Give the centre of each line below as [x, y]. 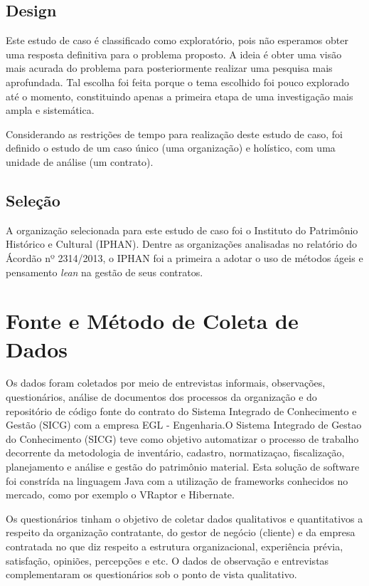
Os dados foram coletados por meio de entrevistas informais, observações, [166, 383]
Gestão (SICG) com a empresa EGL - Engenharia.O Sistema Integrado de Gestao [184, 425]
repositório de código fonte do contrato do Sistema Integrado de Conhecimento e [181, 410]
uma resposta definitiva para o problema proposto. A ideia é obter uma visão [174, 54]
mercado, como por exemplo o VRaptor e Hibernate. [120, 495]
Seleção [33, 200]
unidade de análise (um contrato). [80, 161]
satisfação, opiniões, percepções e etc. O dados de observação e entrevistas [167, 560]
